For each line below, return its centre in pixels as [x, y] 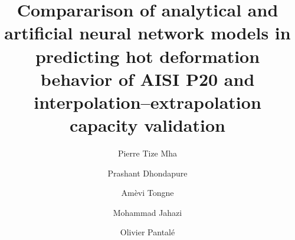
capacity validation [147, 125]
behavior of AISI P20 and [147, 79]
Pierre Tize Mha [147, 153]
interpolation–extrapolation [147, 101]
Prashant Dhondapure [147, 173]
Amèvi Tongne [147, 193]
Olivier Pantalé [147, 232]
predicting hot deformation [147, 56]
